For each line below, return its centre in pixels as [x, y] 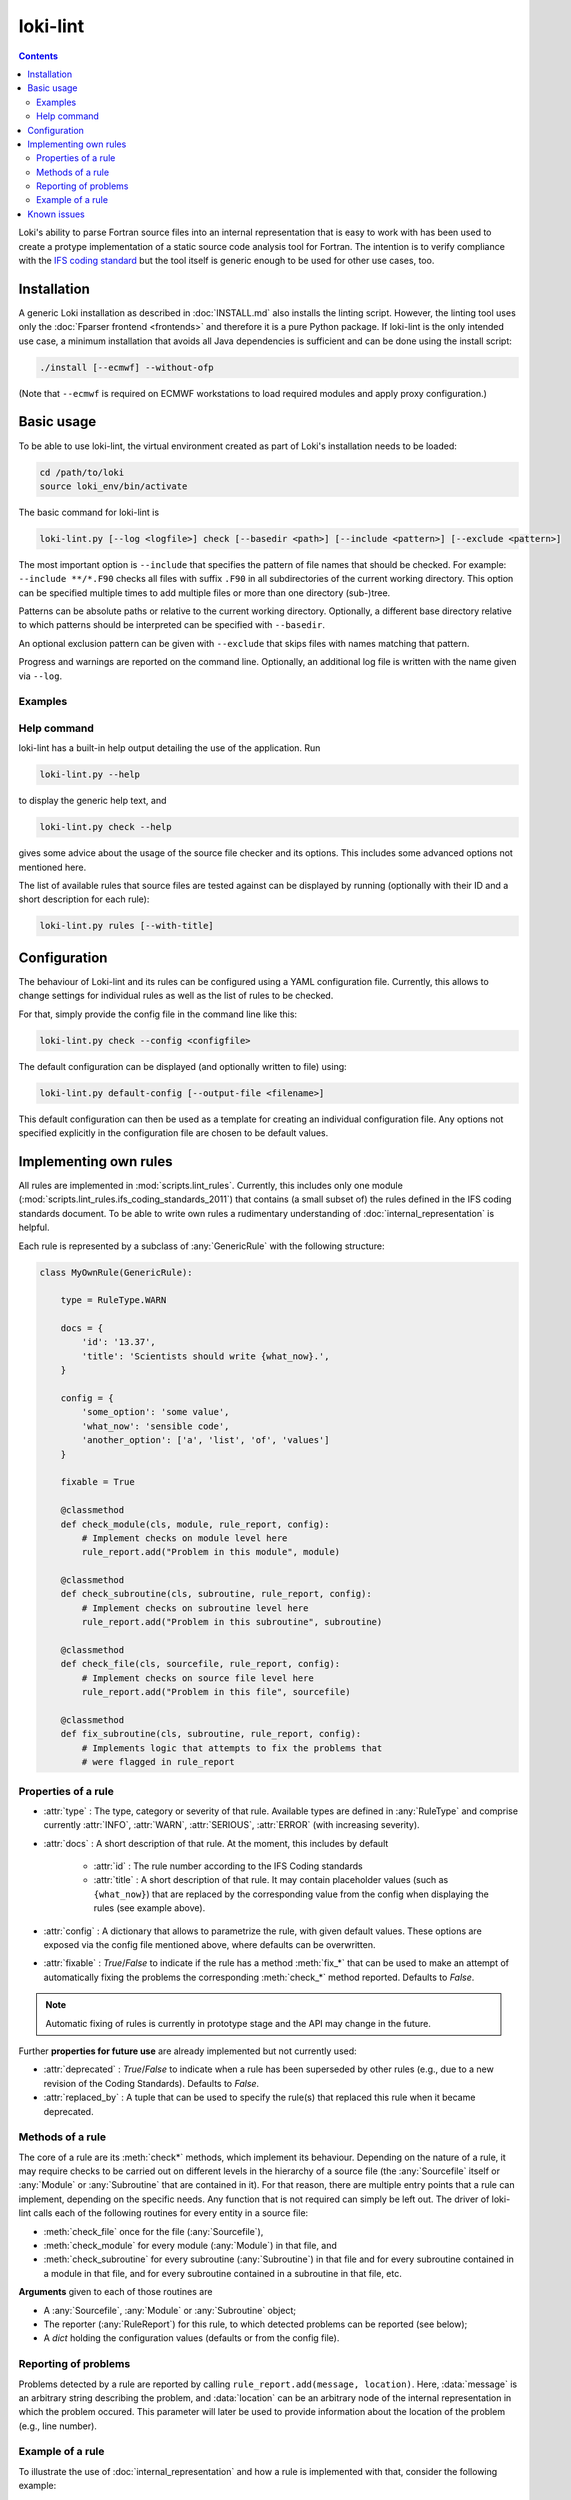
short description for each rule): [84, 899]
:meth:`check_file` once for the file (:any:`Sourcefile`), [153, 2231]
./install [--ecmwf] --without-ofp [126, 367]
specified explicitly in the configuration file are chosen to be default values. [173, 1133]
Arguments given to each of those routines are [115, 2292]
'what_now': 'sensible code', [155, 1426]
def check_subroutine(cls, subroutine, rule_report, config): [216, 1594]
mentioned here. [52, 867]
